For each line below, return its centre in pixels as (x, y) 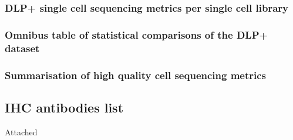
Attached (21, 132)
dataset (22, 48)
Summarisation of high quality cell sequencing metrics (136, 75)
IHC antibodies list (64, 107)
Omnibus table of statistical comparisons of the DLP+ (137, 34)
